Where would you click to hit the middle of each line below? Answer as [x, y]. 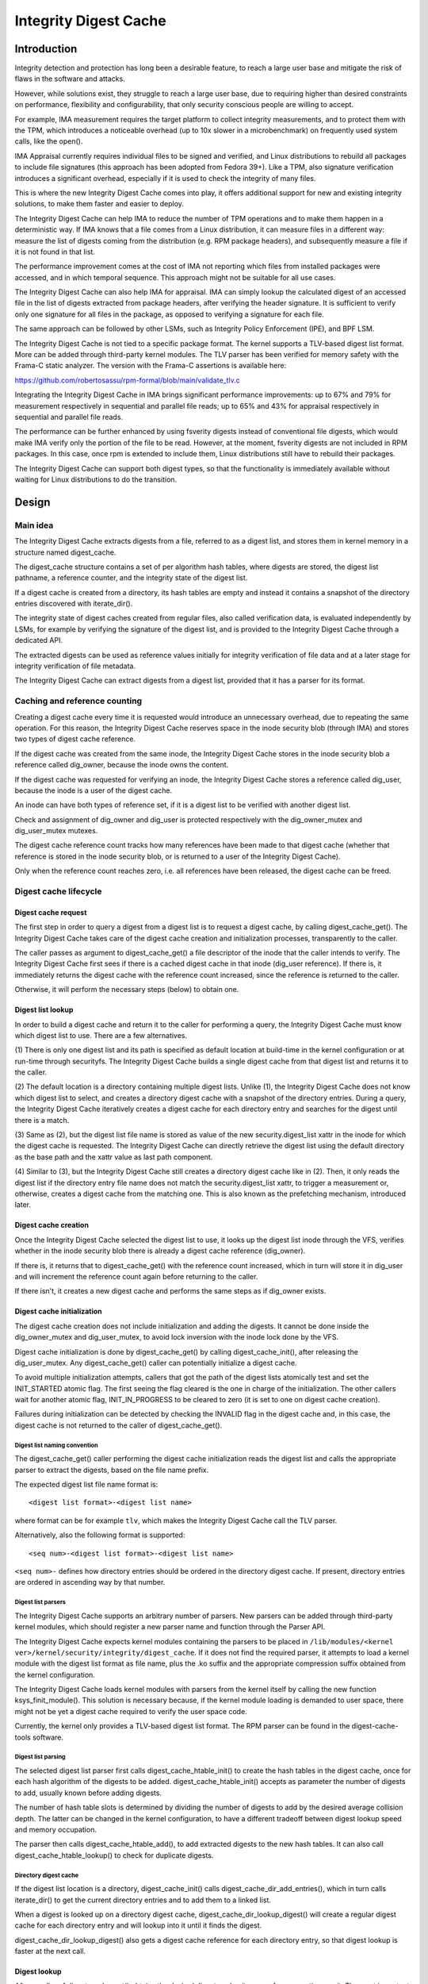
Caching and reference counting [78, 701]
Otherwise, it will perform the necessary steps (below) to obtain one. [127, 990]
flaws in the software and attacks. [70, 79]
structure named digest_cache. [65, 552]
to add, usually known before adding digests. [88, 1793]
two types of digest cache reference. [75, 739]
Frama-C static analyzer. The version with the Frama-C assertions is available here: [151, 366]
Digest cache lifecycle [58, 891]
